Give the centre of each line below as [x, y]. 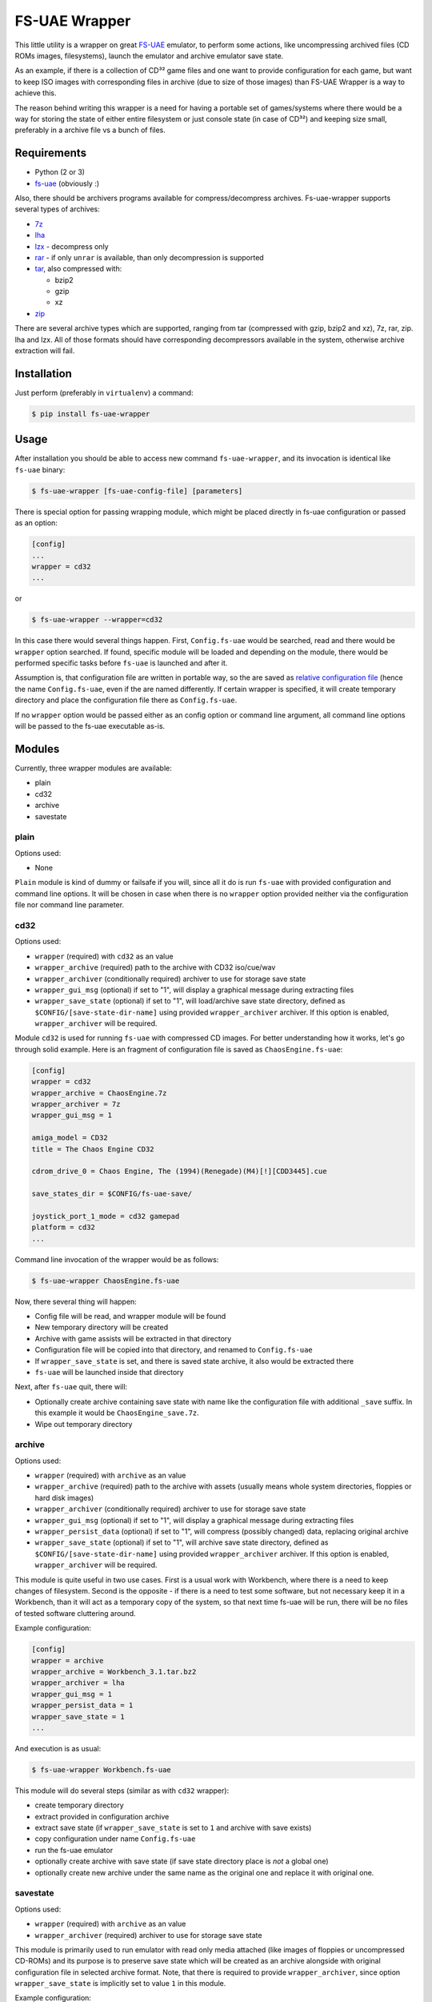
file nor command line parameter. [69, 905]
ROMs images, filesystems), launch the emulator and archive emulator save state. [149, 55]
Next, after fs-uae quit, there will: [71, 1387]
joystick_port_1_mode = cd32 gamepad [106, 1216]
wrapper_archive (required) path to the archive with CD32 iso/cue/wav [155, 967]
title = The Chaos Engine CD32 [93, 1149]
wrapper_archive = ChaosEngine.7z [99, 1093]
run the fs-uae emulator [74, 1850]
